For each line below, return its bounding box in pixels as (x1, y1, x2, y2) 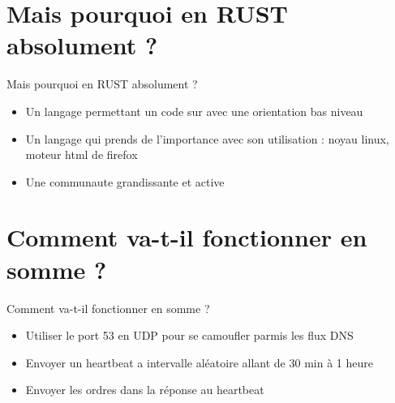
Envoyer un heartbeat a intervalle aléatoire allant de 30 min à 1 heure (25, 354, 373, 371)
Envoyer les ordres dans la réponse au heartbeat (25, 381, 264, 398)
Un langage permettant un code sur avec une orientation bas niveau (25, 102, 363, 119)
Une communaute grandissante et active (25, 173, 225, 190)
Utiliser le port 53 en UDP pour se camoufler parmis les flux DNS (25, 327, 354, 344)
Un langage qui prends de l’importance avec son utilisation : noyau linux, (25, 130, 389, 147)
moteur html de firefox (25, 146, 138, 163)
